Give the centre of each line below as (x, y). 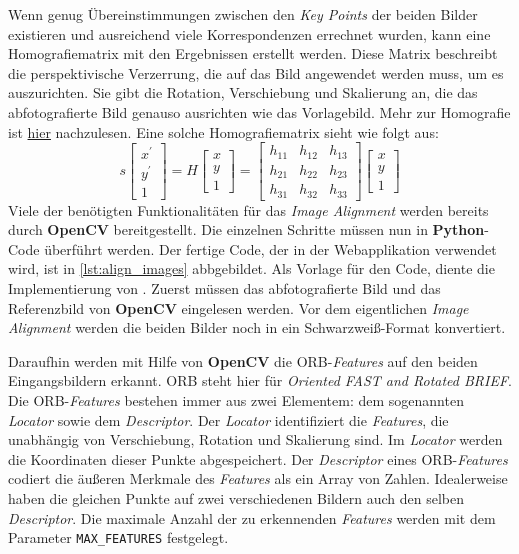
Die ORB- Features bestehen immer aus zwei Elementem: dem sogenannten (236, 399)
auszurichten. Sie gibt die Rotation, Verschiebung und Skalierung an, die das (243, 92)
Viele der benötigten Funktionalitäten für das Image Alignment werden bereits (248, 209)
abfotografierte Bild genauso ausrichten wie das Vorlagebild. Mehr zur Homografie (259, 111)
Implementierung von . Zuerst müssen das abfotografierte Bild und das (224, 288)
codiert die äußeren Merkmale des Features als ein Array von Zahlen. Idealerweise (258, 478)
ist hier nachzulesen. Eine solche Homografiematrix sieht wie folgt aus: (223, 131)
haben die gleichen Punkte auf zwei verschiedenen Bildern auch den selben (236, 497)
